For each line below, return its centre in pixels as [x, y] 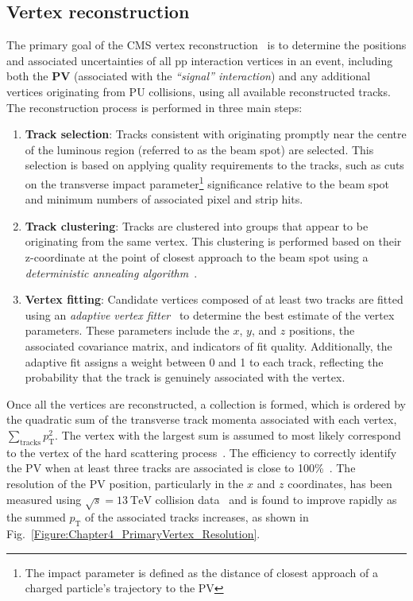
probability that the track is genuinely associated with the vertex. [185, 377]
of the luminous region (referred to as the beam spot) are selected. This [199, 149]
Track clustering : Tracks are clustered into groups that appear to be [197, 225]
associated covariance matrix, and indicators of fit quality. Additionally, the [208, 345]
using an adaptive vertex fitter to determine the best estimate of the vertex [210, 314]
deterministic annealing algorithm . [111, 272]
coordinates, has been [340, 483]
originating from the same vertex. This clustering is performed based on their [213, 241]
